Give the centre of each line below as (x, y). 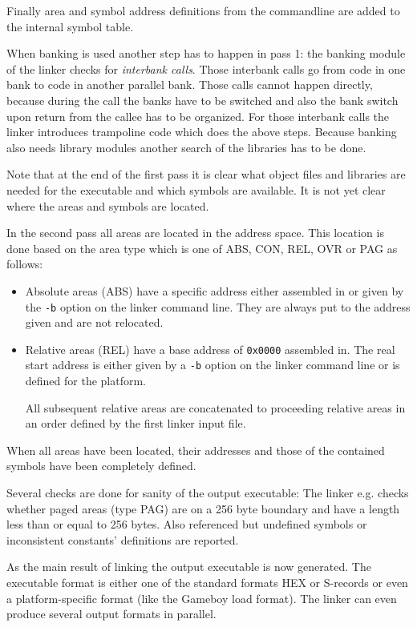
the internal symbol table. (70, 26)
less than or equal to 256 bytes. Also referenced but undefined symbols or (187, 524)
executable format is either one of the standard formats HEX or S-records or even (207, 582)
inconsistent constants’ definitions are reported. (123, 539)
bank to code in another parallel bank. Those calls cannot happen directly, (190, 84)
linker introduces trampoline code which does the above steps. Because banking (202, 132)
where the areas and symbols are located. (108, 205)
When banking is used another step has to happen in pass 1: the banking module (206, 53)
